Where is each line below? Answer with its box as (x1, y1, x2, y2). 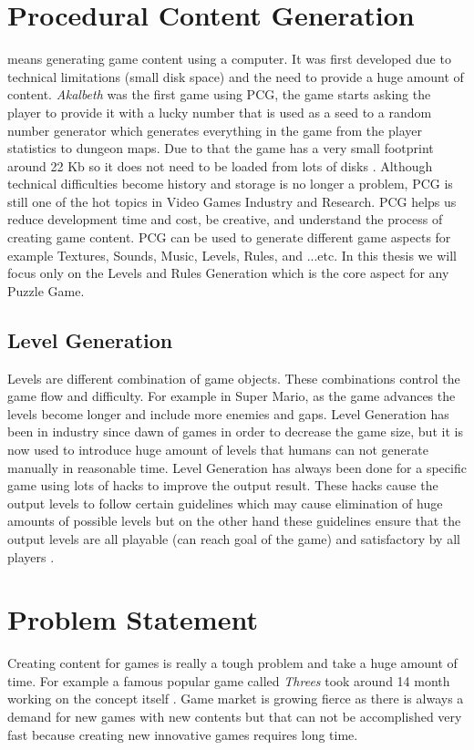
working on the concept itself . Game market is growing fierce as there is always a (7, 689, 464, 708)
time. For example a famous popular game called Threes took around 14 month (7, 671, 450, 690)
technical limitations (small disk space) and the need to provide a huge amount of (7, 67, 464, 86)
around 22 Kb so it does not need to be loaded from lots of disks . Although (7, 156, 433, 175)
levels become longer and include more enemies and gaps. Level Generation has (7, 404, 449, 423)
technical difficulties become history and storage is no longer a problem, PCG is (7, 174, 453, 193)
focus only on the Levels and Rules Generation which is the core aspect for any (7, 263, 449, 283)
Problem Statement (7, 601, 258, 638)
